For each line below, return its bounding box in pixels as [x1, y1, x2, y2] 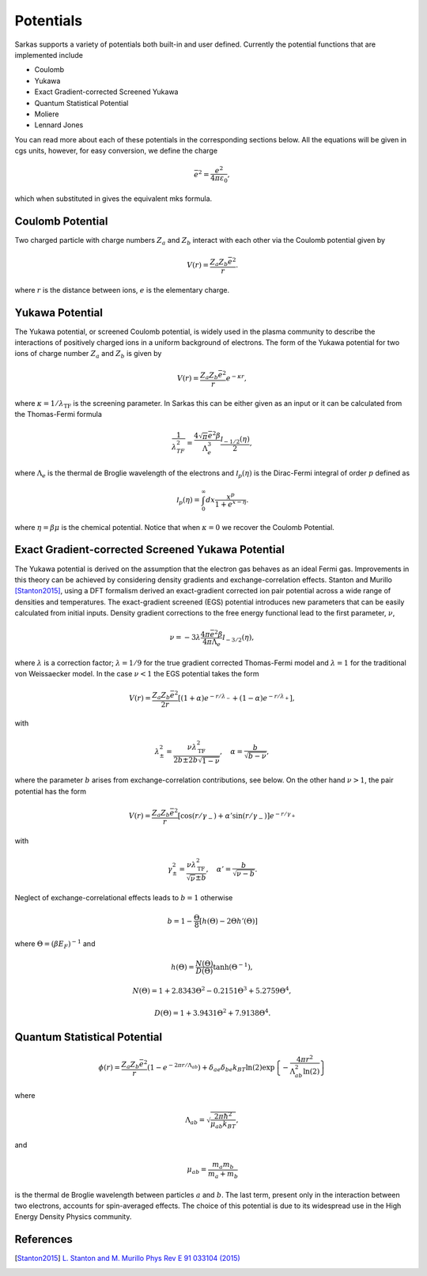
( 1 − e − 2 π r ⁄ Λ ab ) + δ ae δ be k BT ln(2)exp [147, 1062, 275, 1073]
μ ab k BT [210, 1119, 236, 1130]
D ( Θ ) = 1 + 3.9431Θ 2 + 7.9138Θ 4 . [154, 1007, 271, 1017]
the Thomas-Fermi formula [14, 410, 103, 419]
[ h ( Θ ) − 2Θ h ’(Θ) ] [198, 916, 259, 926]
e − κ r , [225, 373, 247, 383]
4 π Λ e [202, 637, 221, 648]
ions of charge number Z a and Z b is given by [14, 349, 162, 360]
